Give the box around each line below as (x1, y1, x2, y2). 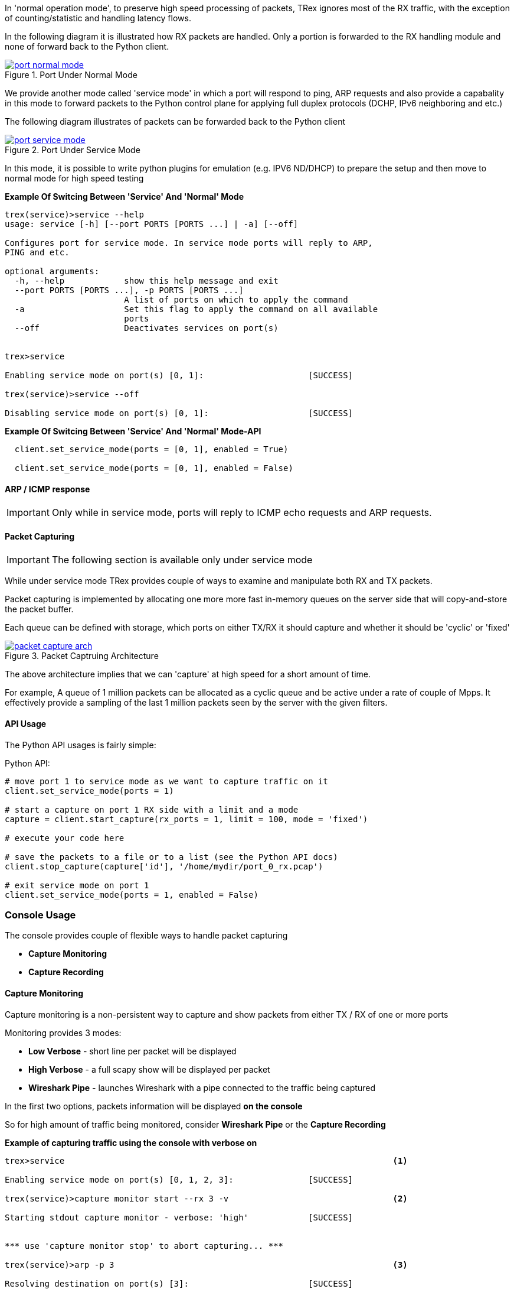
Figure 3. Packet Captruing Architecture (5, 651, 159, 661)
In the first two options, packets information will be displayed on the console (5, 1100, 303, 1111)
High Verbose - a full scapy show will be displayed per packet (28, 1064, 270, 1074)
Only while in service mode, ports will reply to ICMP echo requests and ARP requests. (51, 506, 432, 519)
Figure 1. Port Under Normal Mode (5, 70, 137, 80)
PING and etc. (5, 248, 70, 257)
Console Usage (5, 909, 76, 921)
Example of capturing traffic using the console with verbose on (5, 1137, 257, 1148)
